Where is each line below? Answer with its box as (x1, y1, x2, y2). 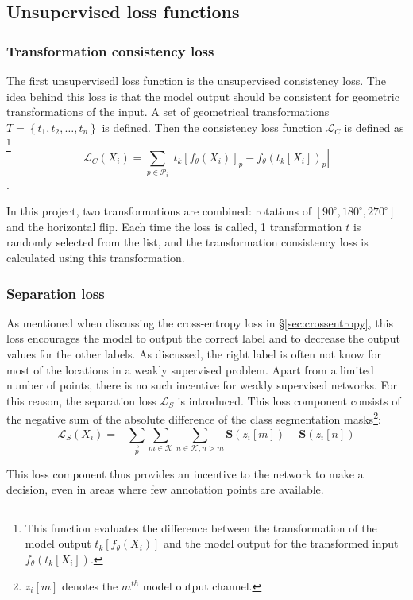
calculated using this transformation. (6, 250, 185, 266)
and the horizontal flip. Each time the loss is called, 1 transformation (6, 218, 342, 234)
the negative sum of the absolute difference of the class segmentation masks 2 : (6, 408, 381, 428)
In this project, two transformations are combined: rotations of (6, 203, 311, 219)
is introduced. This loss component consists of (177, 392, 401, 408)
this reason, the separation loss (6, 392, 156, 408)
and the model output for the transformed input (164, 535, 399, 552)
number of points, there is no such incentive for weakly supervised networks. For (6, 377, 398, 393)
